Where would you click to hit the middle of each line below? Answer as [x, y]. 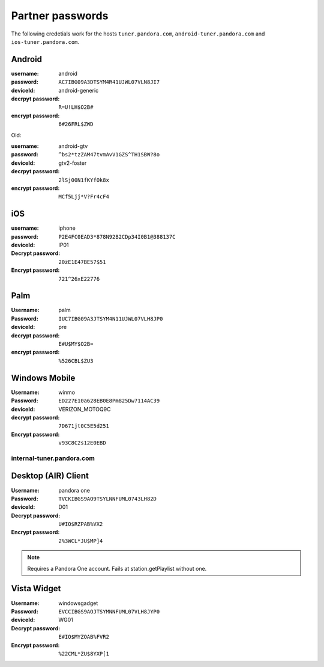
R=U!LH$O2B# [76, 107]
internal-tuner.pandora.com [53, 458]
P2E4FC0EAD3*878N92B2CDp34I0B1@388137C [117, 237]
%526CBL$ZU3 [76, 361]
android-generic [79, 90]
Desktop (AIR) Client [50, 476]
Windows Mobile [43, 378]
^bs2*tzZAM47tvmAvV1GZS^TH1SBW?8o [109, 155]
